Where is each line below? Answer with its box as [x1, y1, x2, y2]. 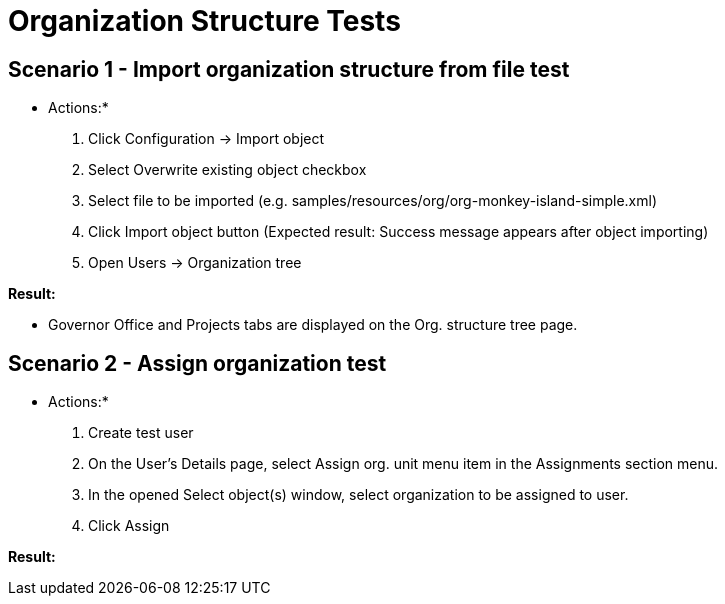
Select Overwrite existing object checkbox [88, 161, 367, 179]
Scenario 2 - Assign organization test [8, 350, 387, 376]
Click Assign [88, 517, 170, 535]
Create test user [88, 424, 194, 442]
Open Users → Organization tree [88, 254, 302, 272]
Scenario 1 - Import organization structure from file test [8, 56, 570, 82]
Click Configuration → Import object [88, 130, 325, 148]
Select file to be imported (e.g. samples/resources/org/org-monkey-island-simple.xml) [88, 192, 658, 210]
